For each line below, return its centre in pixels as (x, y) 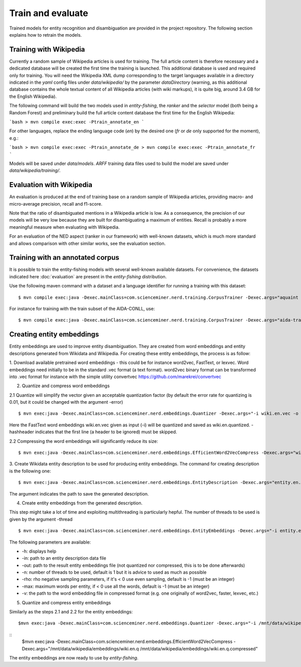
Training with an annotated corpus (64, 258)
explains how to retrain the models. (46, 35)
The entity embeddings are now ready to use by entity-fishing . (74, 658)
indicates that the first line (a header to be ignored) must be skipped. (106, 432)
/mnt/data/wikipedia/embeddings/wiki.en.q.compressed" (199, 648)
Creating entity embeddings (54, 334)
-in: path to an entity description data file (64, 558)
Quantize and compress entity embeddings (66, 602)
